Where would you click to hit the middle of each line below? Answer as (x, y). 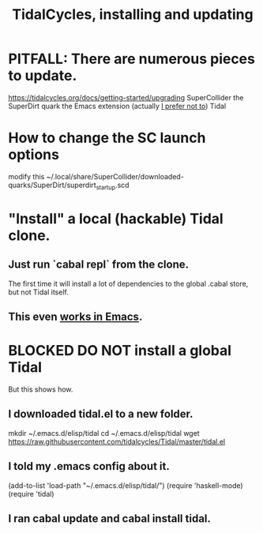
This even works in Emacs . (75, 317)
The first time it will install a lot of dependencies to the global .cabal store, (128, 283)
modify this (26, 176)
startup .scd (113, 186)
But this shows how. (41, 389)
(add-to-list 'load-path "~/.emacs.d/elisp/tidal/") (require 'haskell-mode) (126, 485)
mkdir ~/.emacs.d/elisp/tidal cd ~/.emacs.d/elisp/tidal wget (104, 433)
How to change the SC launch (107, 138)
